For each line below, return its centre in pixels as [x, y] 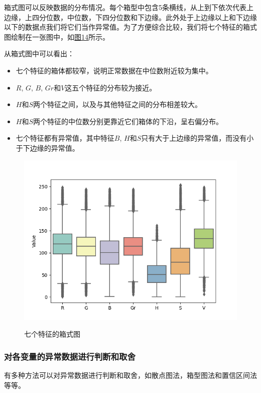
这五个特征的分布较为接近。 [111, 87]
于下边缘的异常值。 [47, 148]
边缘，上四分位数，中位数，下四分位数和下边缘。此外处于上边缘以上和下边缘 [130, 17]
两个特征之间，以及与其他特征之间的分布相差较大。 [118, 104]
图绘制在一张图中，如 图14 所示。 [57, 36]
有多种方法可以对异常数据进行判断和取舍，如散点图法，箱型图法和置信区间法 [130, 375]
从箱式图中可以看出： [39, 54]
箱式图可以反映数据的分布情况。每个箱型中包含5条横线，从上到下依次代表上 [129, 7]
